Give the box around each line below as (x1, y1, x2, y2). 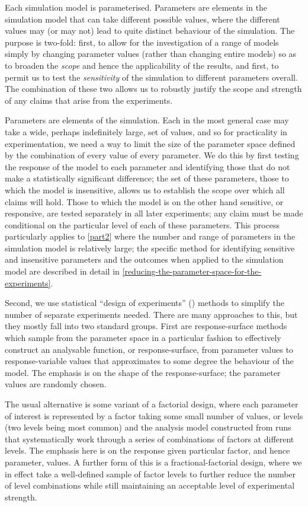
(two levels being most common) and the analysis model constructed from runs (5, 421, 291, 433)
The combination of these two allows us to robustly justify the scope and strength (5, 82, 302, 95)
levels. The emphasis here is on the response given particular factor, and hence (5, 444, 290, 457)
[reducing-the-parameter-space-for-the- (122, 265, 262, 278)
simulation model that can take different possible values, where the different (5, 12, 280, 25)
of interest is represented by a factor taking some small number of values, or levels (5, 409, 303, 422)
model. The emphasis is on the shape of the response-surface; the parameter (5, 366, 281, 378)
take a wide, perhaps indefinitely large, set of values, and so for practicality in (5, 125, 287, 138)
